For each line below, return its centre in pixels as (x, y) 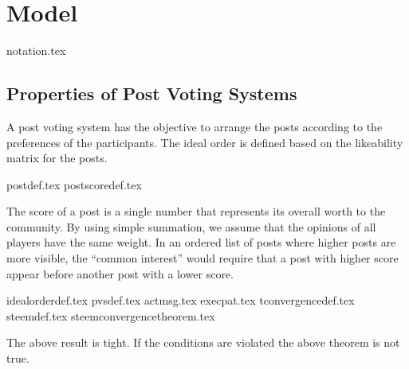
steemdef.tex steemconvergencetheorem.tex (111, 315)
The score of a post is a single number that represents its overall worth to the (196, 211)
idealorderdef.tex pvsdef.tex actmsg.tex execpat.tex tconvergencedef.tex (181, 300)
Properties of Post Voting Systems (152, 93)
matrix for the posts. (57, 158)
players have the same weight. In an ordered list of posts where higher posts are (201, 242)
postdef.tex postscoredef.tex (74, 184)
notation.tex (36, 50)
